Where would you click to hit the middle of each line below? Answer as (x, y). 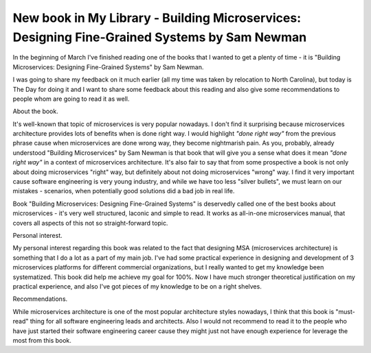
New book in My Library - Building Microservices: (157, 18)
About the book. (35, 111)
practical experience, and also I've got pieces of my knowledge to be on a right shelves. (137, 286)
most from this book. (42, 340)
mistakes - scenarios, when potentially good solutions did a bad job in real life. (124, 191)
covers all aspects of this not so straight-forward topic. (90, 223)
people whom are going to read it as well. (71, 99)
